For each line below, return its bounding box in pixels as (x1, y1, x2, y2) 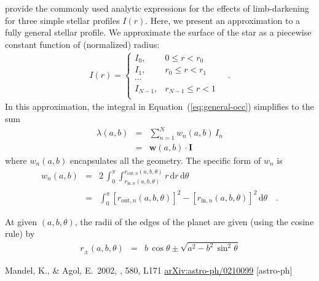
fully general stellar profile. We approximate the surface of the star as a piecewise (5, 26, 312, 39)
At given (5, 215, 37, 228)
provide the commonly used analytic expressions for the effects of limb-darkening (5, 2, 309, 14)
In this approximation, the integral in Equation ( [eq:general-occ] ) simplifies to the (5, 100, 314, 113)
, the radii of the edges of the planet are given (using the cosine (74, 215, 314, 228)
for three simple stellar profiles (5, 13, 120, 26)
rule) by (5, 227, 35, 240)
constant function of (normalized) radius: (5, 37, 160, 50)
